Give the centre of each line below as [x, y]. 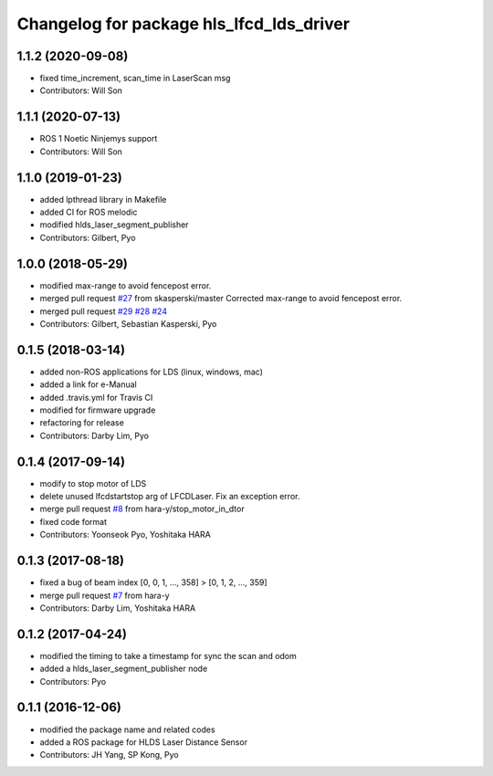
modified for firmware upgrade [98, 410]
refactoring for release [82, 423]
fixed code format [73, 521]
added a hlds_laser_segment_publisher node [124, 669]
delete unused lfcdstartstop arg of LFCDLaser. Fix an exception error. [170, 497]
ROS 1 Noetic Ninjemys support [99, 139]
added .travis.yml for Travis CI [96, 397]
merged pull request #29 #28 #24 [104, 311]
